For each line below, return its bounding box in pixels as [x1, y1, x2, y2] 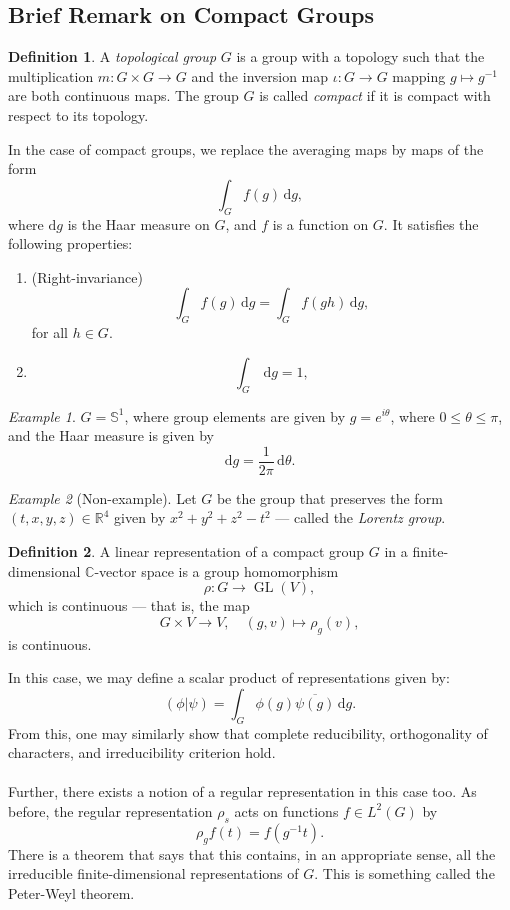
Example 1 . [8, 405, 76, 426]
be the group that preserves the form [216, 487, 443, 508]
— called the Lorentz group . [275, 507, 446, 528]
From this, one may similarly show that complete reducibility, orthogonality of [8, 722, 488, 743]
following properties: [8, 233, 133, 254]
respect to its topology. [8, 104, 149, 125]
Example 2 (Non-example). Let [8, 487, 197, 508]
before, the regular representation [8, 800, 213, 821]
